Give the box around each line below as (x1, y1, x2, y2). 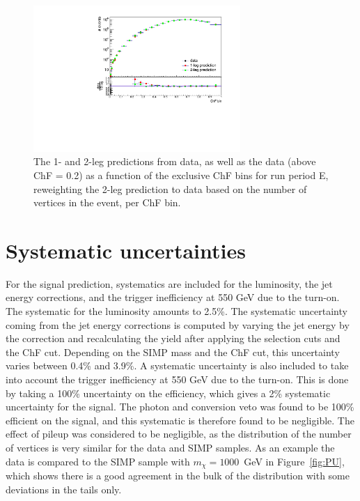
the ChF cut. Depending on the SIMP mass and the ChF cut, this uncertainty (6, 344, 340, 359)
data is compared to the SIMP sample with (6, 454, 190, 468)
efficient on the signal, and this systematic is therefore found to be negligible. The (6, 413, 354, 427)
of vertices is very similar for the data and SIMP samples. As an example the (6, 440, 335, 454)
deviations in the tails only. (6, 481, 122, 496)
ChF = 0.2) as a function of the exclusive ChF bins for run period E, (33, 167, 329, 182)
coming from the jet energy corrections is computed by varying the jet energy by (6, 317, 350, 332)
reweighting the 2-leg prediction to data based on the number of (33, 181, 307, 196)
